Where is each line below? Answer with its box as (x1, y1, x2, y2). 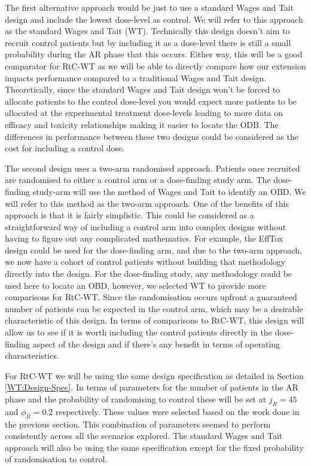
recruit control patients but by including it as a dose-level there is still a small (5, 36, 291, 48)
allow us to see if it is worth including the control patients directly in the (5, 326, 272, 338)
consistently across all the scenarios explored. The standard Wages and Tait (5, 429, 283, 442)
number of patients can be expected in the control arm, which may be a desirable (5, 302, 303, 315)
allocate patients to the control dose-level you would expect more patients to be (5, 94, 297, 107)
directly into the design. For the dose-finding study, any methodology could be (5, 267, 292, 280)
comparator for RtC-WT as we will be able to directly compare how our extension (5, 59, 306, 72)
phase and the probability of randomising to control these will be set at (5, 393, 267, 405)
